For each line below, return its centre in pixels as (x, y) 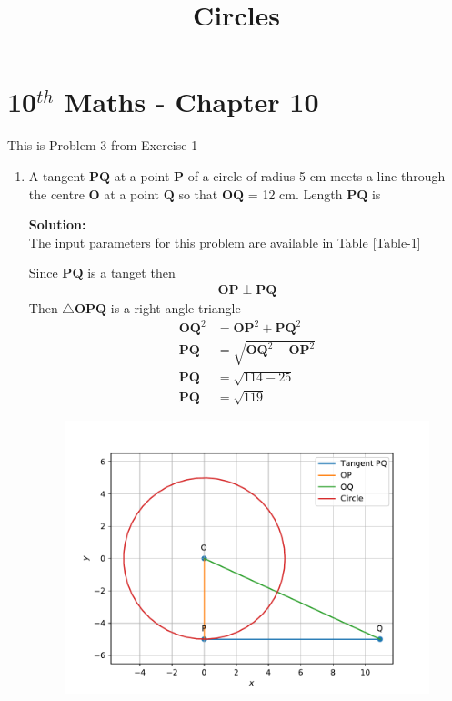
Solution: (57, 224)
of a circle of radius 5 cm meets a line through (316, 175)
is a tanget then (131, 273)
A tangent (57, 175)
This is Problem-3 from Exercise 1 (103, 145)
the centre (56, 193)
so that (198, 193)
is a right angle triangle (176, 307)
